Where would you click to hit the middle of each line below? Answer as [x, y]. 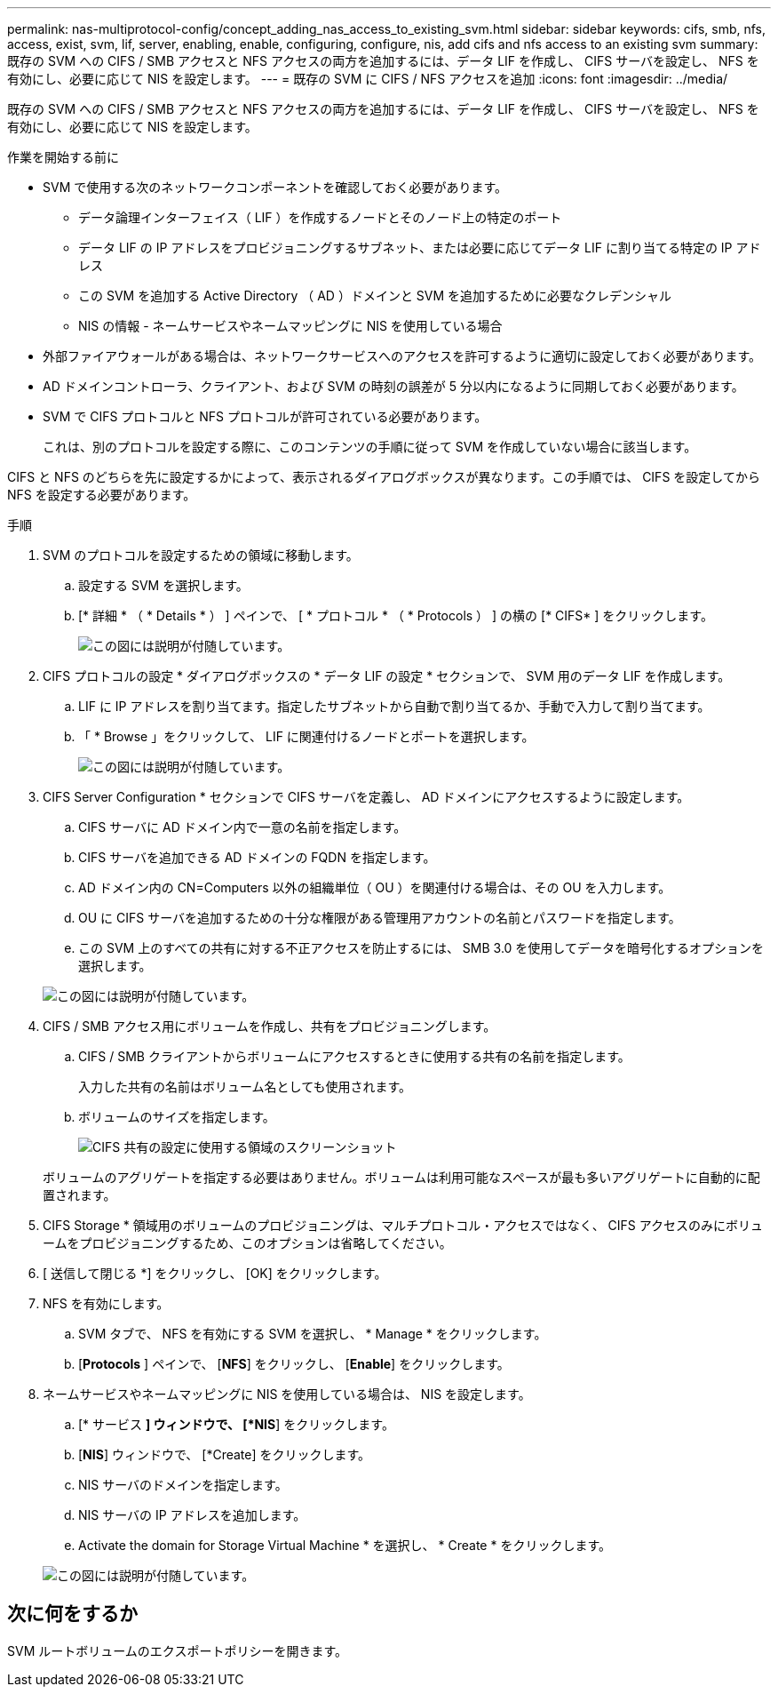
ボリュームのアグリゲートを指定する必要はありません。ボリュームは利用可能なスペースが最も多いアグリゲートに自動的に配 [401, 1177]
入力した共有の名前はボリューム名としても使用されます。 [245, 1087]
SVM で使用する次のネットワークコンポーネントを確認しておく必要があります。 [275, 187]
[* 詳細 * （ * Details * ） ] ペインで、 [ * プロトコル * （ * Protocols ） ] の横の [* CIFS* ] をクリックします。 [396, 615]
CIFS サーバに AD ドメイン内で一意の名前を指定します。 [242, 827]
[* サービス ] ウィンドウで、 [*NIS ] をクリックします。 [236, 1424]
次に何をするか [72, 1614]
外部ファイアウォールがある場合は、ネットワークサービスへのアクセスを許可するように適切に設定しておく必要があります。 [402, 356]
